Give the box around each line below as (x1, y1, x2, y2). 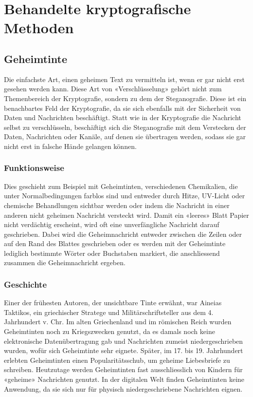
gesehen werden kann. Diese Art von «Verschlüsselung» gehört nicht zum (4, 84, 222, 94)
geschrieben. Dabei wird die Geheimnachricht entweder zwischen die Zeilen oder (4, 229, 242, 239)
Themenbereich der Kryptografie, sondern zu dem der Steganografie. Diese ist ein (4, 93, 247, 103)
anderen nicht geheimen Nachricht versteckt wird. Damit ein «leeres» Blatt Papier (4, 209, 249, 220)
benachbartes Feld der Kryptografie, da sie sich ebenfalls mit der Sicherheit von (4, 103, 241, 113)
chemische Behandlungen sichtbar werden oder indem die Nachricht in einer (4, 200, 230, 210)
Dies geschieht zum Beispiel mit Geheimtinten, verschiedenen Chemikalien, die (4, 181, 238, 191)
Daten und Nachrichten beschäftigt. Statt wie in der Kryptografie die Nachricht (4, 112, 241, 123)
